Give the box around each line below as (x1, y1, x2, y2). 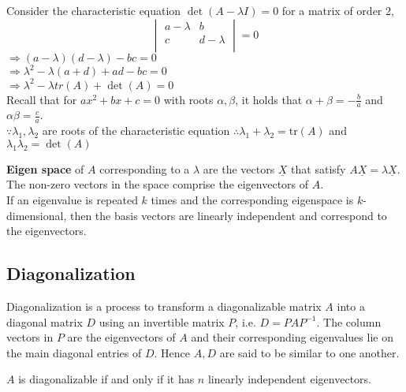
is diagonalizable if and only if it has (18, 371, 195, 387)
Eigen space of (6, 160, 84, 177)
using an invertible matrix (99, 313, 225, 330)
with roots (163, 91, 214, 107)
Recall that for (6, 91, 77, 107)
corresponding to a (99, 160, 190, 177)
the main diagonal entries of (6, 344, 142, 360)
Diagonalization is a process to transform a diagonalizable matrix (6, 298, 322, 315)
